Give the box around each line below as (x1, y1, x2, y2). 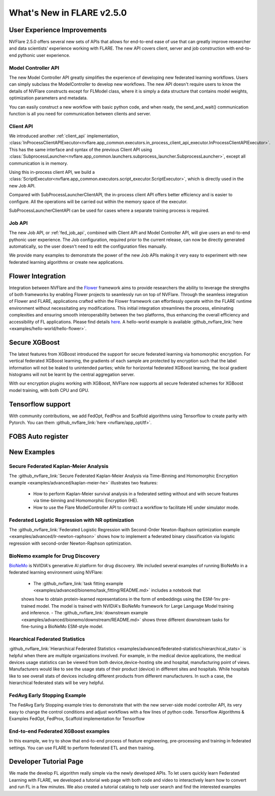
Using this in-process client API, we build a (9, 169, 95, 175)
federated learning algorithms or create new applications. (9, 259, 124, 265)
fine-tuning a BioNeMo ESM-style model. (21, 624, 104, 629)
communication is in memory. (9, 160, 68, 166)
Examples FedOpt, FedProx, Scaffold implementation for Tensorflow (9, 716, 145, 722)
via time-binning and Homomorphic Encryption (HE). (33, 498, 138, 503)
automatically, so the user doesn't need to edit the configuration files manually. (9, 243, 167, 249)
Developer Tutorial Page (9, 758, 84, 766)
